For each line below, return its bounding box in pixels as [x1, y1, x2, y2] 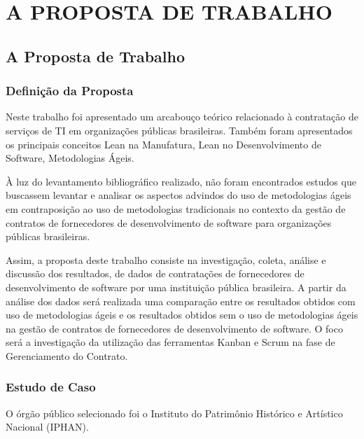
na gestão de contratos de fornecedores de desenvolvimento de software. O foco [6, 321, 343, 335]
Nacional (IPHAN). [6, 419, 89, 434]
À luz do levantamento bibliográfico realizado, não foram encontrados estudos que [6, 174, 356, 188]
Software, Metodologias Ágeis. [6, 151, 134, 165]
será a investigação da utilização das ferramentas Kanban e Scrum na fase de [6, 335, 335, 349]
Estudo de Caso [6, 378, 96, 396]
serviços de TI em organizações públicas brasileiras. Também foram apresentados [6, 123, 353, 137]
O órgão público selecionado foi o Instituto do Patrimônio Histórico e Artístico [6, 405, 343, 420]
